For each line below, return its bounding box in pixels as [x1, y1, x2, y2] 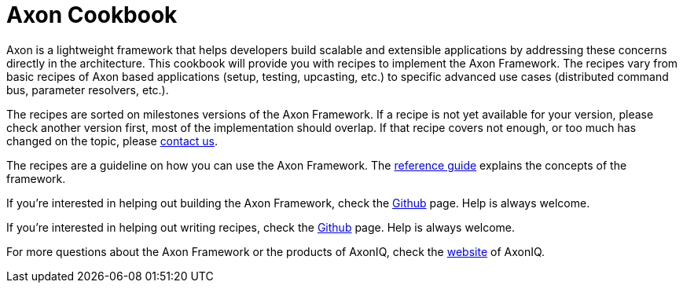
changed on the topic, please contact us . [6, 134, 218, 148]
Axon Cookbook [6, 2, 178, 28]
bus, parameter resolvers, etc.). [6, 82, 169, 97]
